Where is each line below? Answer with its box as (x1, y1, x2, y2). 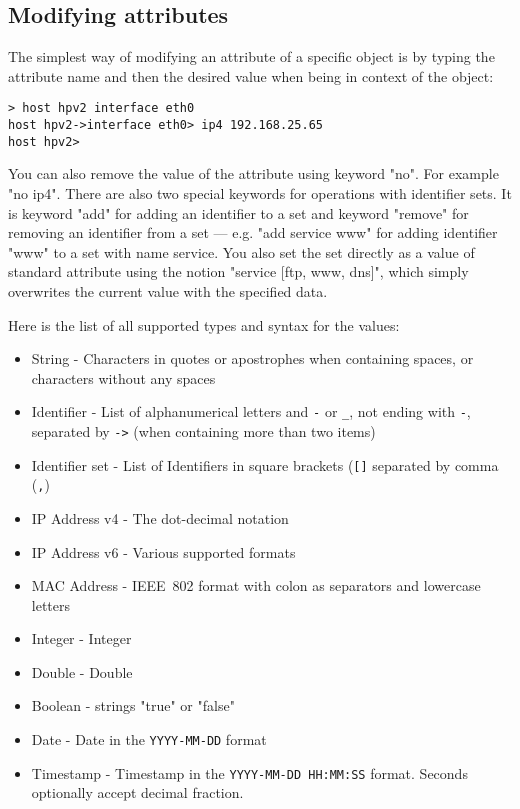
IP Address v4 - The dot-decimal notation (31, 507, 289, 528)
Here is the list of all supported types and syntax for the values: (8, 314, 400, 335)
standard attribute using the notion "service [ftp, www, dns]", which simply (8, 261, 469, 282)
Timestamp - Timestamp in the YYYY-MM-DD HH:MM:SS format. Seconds (31, 762, 468, 783)
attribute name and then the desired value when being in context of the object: (8, 65, 494, 86)
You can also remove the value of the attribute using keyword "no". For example (8, 163, 499, 184)
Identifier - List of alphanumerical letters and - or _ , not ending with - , (31, 401, 471, 422)
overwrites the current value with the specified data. (8, 280, 328, 301)
